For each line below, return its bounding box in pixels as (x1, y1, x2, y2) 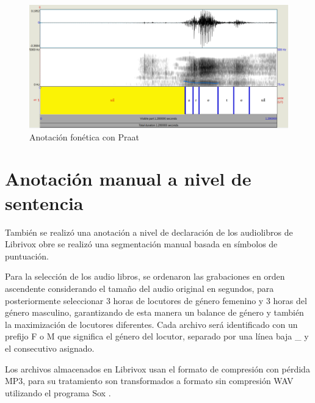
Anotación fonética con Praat (29, 130, 139, 143)
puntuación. (5, 249, 49, 262)
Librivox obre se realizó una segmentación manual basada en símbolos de (5, 238, 278, 250)
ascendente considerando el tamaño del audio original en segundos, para (5, 281, 274, 294)
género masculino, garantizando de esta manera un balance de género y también (5, 306, 304, 319)
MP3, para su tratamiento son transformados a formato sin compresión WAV (5, 374, 294, 387)
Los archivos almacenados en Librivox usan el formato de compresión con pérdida (5, 362, 310, 375)
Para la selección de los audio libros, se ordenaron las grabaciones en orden (5, 270, 285, 283)
